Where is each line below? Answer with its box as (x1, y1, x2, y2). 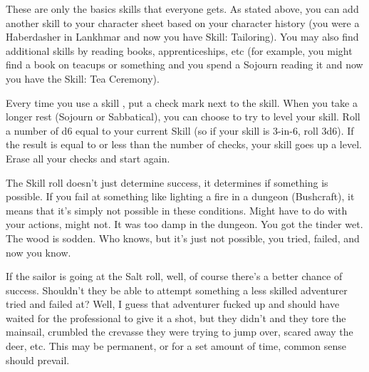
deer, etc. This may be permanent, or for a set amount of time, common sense (6, 339, 346, 353)
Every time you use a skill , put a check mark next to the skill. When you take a (6, 95, 358, 110)
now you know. (6, 244, 71, 259)
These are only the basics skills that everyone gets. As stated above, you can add (6, 1, 359, 16)
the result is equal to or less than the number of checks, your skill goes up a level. (6, 137, 362, 152)
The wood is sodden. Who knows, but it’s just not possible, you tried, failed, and (6, 230, 360, 245)
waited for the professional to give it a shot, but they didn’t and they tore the (6, 310, 346, 325)
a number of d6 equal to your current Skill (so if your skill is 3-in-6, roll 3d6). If (6, 123, 354, 138)
